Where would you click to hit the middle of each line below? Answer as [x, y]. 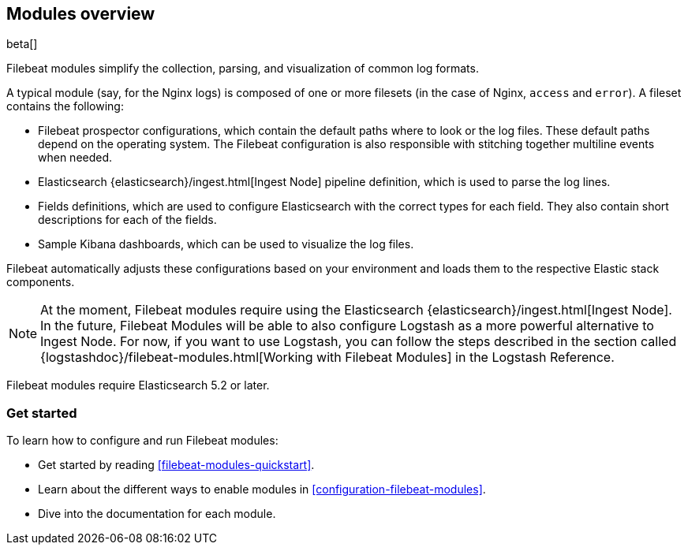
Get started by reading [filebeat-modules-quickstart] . [176, 465]
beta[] [22, 44]
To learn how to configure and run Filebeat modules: [142, 441]
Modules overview [81, 14]
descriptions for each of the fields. [127, 220]
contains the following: [65, 106]
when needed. [75, 158]
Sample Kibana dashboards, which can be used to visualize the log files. [226, 244]
